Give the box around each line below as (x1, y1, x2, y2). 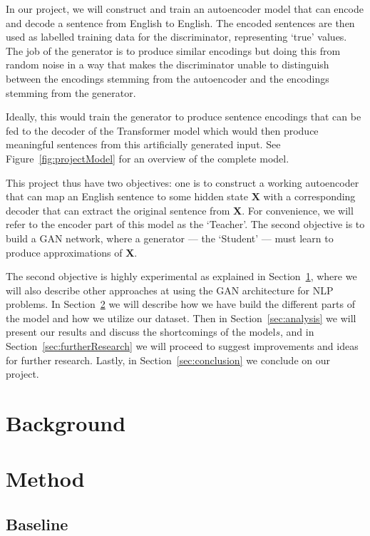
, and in (279, 324, 314, 339)
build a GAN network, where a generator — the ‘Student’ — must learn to (6, 230, 334, 245)
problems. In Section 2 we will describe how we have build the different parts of (6, 297, 355, 311)
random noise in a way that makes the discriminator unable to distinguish (6, 57, 329, 72)
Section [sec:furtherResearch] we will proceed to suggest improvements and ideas (6, 339, 359, 354)
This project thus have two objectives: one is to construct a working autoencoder (6, 175, 359, 190)
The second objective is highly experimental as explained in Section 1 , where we (6, 269, 357, 284)
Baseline (6, 512, 68, 535)
